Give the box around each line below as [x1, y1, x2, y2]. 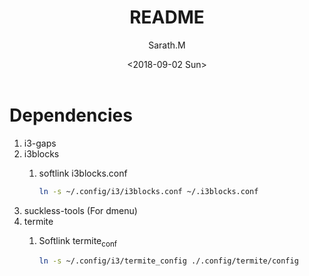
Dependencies [9, 104, 133, 126]
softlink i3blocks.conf [38, 167, 128, 179]
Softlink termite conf [38, 234, 118, 249]
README [129, 6, 205, 29]
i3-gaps [23, 137, 57, 149]
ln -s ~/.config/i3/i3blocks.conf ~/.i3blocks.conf [38, 186, 259, 196]
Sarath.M [148, 39, 186, 51]
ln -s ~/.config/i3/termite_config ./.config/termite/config [38, 256, 299, 266]
